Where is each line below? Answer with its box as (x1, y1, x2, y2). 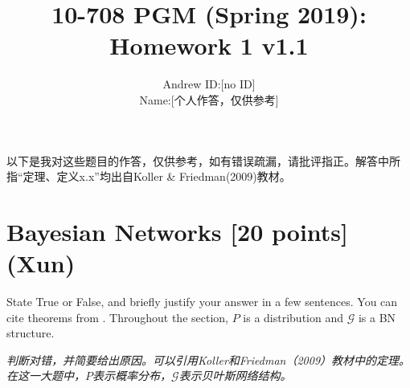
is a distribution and (243, 308, 344, 325)
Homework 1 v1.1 (109, 29, 309, 62)
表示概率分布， (92, 367, 171, 384)
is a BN (358, 308, 396, 325)
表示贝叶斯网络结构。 (178, 367, 292, 384)
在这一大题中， (6, 367, 85, 384)
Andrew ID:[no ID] (162, 76, 256, 92)
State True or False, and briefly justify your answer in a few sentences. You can (6, 293, 398, 309)
